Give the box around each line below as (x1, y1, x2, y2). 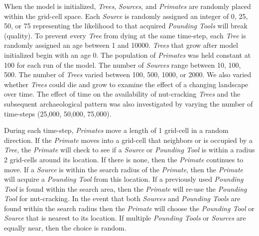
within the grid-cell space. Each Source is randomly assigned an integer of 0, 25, (4, 10, 248, 21)
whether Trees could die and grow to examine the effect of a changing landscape (4, 79, 249, 89)
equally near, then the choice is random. (4, 223, 127, 233)
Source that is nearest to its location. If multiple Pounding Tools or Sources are (4, 213, 246, 223)
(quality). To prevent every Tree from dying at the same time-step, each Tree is (4, 30, 246, 40)
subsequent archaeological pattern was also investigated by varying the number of (4, 98, 253, 109)
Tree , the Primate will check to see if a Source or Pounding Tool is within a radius (4, 144, 255, 155)
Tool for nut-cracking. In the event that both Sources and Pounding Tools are (4, 193, 241, 204)
